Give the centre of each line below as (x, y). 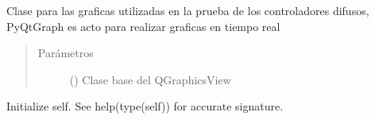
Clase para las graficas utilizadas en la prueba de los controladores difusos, (188, 10)
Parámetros (66, 53)
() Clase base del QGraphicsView (150, 79)
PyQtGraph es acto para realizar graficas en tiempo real (143, 26)
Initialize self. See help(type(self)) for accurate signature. (145, 106)
